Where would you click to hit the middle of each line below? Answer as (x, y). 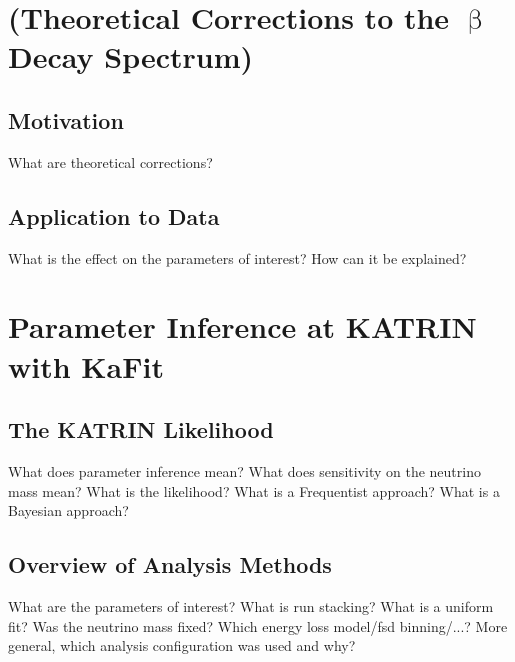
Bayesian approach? (68, 510)
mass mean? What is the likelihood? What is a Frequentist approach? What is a (254, 490)
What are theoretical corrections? (110, 161)
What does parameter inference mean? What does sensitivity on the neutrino (244, 470)
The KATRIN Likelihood (141, 429)
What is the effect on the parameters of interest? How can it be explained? (237, 257)
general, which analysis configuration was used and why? (182, 645)
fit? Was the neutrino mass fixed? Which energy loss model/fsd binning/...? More (258, 625)
